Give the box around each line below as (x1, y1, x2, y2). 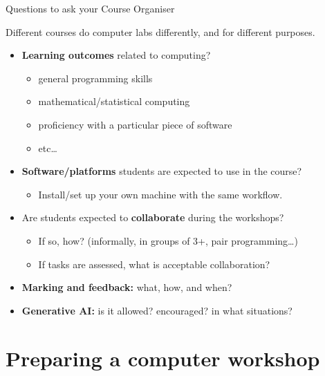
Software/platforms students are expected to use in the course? (21, 164, 302, 178)
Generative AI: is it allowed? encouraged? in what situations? (21, 303, 292, 317)
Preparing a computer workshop (6, 344, 320, 372)
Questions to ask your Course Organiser (6, 1, 175, 15)
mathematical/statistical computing (38, 94, 190, 109)
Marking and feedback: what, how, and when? (21, 280, 232, 294)
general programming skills (38, 70, 153, 85)
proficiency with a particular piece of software (38, 117, 232, 131)
